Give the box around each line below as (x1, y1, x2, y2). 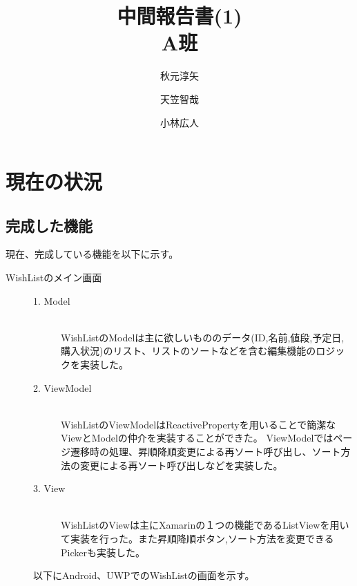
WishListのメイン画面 (6, 270, 102, 285)
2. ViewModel (33, 380, 92, 395)
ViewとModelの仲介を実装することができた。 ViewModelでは (61, 431, 334, 445)
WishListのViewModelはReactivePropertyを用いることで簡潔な (61, 417, 336, 431)
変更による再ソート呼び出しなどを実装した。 (79, 457, 283, 472)
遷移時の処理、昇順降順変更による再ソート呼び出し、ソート (70, 444, 341, 459)
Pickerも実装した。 (61, 545, 145, 559)
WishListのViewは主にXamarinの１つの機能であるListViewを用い (61, 518, 349, 532)
